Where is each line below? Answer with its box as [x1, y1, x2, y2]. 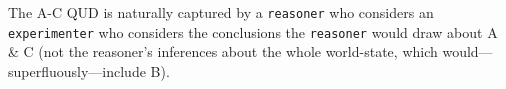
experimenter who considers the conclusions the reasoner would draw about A [8, 21, 498, 42]
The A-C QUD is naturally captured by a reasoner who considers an [8, 2, 434, 22]
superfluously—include [8, 60, 146, 81]
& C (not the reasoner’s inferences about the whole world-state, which [8, 41, 438, 62]
